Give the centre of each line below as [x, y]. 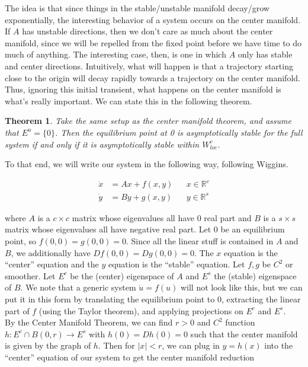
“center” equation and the [52, 264]
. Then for [116, 345]
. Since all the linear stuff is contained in [200, 240]
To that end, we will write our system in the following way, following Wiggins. [147, 164]
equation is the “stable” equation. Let [177, 264]
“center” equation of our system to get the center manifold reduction [130, 357]
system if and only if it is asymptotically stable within [102, 144]
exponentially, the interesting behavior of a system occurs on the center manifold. [153, 19]
